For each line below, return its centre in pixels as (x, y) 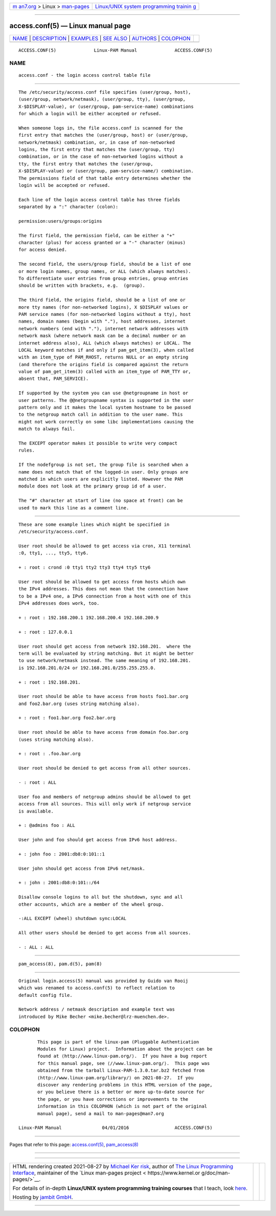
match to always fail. (47, 429)
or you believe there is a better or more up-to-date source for (121, 1092)
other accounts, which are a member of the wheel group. (91, 904)
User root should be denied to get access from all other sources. (105, 768)
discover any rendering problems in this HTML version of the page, (125, 1085)
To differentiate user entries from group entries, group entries (103, 279)
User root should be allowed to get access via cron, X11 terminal (105, 546)
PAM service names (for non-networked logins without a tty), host (105, 314)
